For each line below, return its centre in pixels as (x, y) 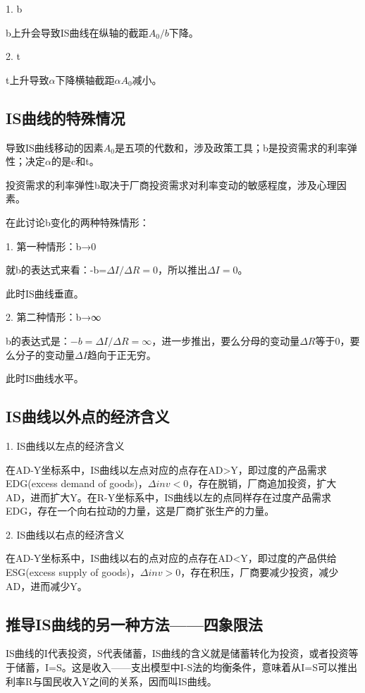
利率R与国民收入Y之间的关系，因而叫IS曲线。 (111, 681)
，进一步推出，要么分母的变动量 (226, 340)
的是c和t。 (75, 161)
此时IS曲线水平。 (45, 378)
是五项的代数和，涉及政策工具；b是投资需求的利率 (231, 147)
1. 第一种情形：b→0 (51, 246)
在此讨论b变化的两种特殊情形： (78, 222)
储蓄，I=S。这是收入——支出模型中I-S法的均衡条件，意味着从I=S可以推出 (186, 667)
